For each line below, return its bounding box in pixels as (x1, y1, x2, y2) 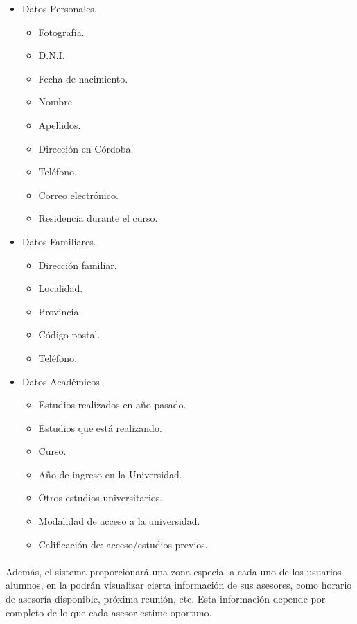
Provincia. (38, 304, 82, 318)
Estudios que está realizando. (38, 420, 162, 435)
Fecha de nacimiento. (38, 71, 128, 85)
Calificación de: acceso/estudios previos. (38, 537, 208, 551)
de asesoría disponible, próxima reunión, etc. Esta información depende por (6, 591, 326, 606)
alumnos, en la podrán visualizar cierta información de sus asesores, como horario (6, 578, 352, 592)
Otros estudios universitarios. (38, 490, 163, 505)
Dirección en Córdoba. (38, 141, 134, 155)
